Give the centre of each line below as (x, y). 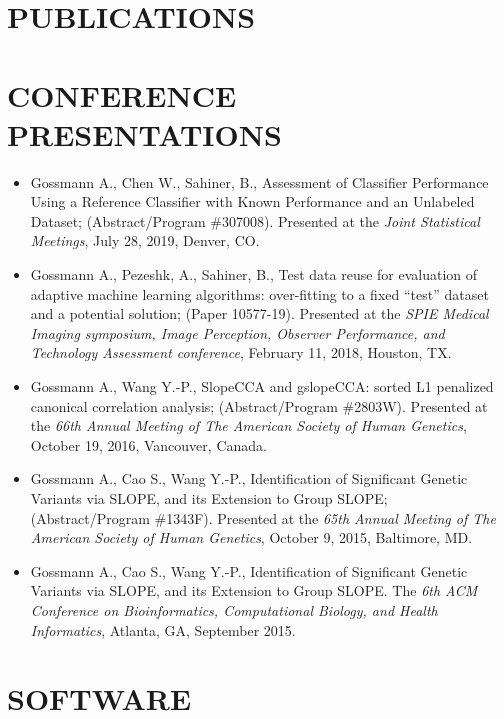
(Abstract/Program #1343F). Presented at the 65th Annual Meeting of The (263, 517)
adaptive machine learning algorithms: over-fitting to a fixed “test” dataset (259, 293)
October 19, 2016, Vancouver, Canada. (148, 444)
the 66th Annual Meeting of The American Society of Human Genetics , (248, 425)
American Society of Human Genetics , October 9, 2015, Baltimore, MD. (251, 537)
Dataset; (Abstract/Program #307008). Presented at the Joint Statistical (255, 220)
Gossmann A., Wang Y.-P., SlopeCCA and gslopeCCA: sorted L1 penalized (262, 386)
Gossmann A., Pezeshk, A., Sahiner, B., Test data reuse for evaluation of (254, 274)
